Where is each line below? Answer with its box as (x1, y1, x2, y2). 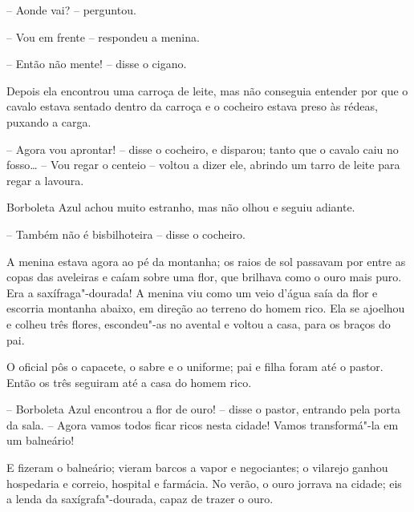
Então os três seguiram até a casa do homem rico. (6, 373, 252, 390)
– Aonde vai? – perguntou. (6, 2, 136, 18)
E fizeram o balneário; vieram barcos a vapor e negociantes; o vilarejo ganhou (6, 459, 388, 476)
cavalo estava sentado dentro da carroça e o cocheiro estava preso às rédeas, (6, 98, 378, 115)
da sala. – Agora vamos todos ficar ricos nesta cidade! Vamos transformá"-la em (6, 416, 399, 433)
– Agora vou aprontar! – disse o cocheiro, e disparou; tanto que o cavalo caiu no (6, 140, 399, 157)
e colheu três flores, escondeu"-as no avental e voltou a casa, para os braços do (6, 315, 391, 332)
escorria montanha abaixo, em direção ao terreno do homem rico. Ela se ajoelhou (6, 300, 405, 316)
